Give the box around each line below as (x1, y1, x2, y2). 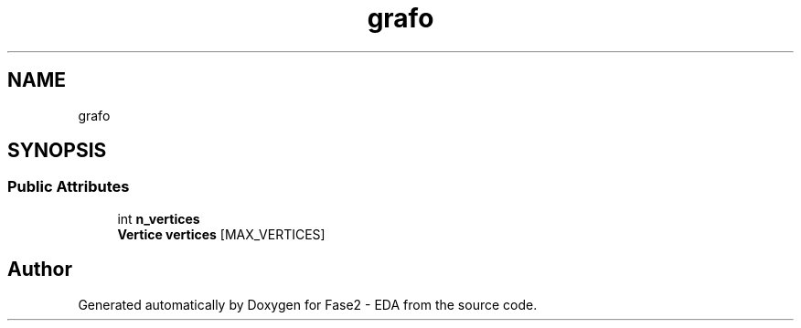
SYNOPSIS (7, 139, 107, 163)
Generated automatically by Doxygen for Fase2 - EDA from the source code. (78, 296, 538, 312)
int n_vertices (117, 210, 200, 227)
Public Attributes (7, 177, 130, 196)
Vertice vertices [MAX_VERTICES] (117, 226, 326, 242)
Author (7, 258, 72, 281)
